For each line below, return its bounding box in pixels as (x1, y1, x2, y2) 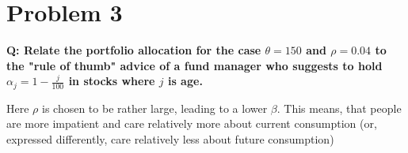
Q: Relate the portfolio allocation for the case (6, 42, 261, 58)
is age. (167, 73, 203, 89)
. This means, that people (276, 99, 402, 116)
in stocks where (68, 73, 155, 89)
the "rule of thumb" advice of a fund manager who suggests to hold (6, 57, 383, 73)
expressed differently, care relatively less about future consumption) (6, 130, 334, 147)
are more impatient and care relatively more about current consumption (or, (6, 115, 377, 132)
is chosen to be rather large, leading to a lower (42, 99, 268, 116)
